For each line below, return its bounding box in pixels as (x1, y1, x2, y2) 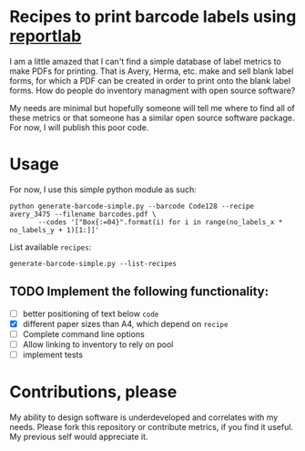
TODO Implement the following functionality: (9, 284, 269, 300)
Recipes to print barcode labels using (9, 6, 297, 27)
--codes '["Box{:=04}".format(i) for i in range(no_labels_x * (37, 217, 283, 227)
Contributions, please (9, 382, 178, 403)
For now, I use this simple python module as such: (9, 184, 198, 195)
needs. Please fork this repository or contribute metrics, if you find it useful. (9, 421, 294, 432)
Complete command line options (22, 328, 146, 339)
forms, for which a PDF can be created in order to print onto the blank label (9, 75, 291, 86)
